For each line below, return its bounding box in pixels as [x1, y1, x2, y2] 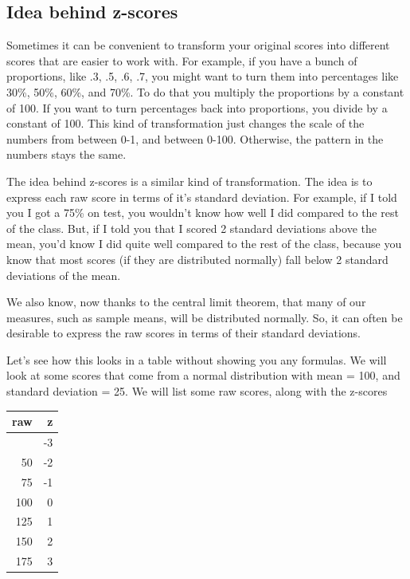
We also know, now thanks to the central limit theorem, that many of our [6, 293, 366, 310]
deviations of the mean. [6, 266, 121, 283]
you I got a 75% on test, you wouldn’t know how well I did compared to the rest [6, 204, 399, 221]
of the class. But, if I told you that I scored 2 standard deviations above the [6, 219, 377, 236]
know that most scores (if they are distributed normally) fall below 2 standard [6, 250, 389, 267]
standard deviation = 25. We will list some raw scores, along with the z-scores [6, 383, 388, 400]
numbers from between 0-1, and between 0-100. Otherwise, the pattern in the [6, 130, 384, 147]
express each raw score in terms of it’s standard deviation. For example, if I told [6, 188, 397, 205]
